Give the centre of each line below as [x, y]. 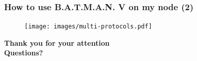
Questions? [24, 53]
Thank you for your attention [57, 42]
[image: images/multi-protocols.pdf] [88, 27]
